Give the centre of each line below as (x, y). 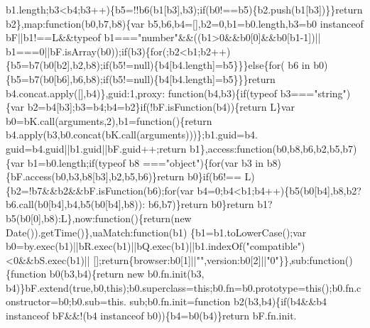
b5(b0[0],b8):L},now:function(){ (75, 218)
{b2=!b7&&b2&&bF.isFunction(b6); (85, 190)
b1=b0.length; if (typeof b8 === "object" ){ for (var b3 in (146, 162)
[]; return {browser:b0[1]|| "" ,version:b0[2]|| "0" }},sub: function (219, 259)
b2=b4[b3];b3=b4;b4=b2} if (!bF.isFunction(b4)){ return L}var (161, 107)
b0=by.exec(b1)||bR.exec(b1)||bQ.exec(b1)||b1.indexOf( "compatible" (153, 246)
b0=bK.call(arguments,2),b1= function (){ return (109, 120)
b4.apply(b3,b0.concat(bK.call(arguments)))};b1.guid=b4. (132, 135)
